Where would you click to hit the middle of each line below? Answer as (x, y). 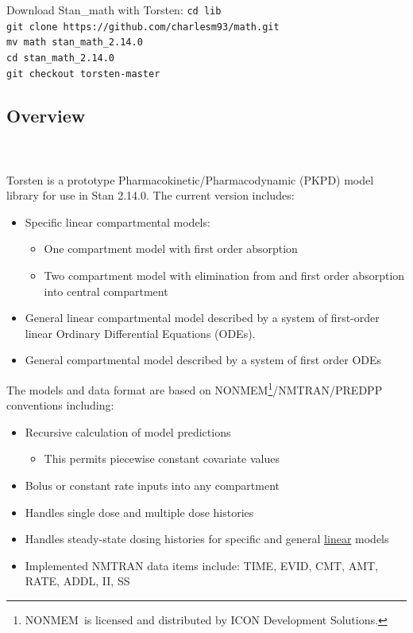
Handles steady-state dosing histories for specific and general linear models (207, 539)
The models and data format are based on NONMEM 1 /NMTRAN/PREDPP (195, 388)
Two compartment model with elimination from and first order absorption (224, 276)
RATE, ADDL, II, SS (77, 581)
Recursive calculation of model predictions (128, 431)
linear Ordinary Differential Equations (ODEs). (140, 333)
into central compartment (106, 291)
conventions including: (60, 405)
